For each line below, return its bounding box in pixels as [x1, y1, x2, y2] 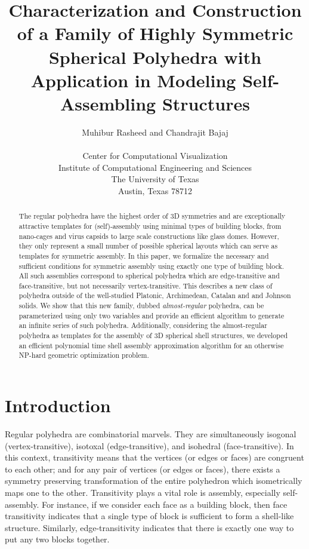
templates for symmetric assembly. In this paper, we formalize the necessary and [18, 250, 269, 260]
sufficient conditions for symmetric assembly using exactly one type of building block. [18, 260, 285, 271]
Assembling [60, 91, 156, 115]
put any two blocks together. [5, 533, 110, 545]
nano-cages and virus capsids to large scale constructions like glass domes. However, [18, 231, 279, 241]
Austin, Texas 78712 [118, 184, 192, 197]
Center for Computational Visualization [82, 149, 228, 162]
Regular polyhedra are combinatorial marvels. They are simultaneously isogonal [5, 428, 296, 440]
